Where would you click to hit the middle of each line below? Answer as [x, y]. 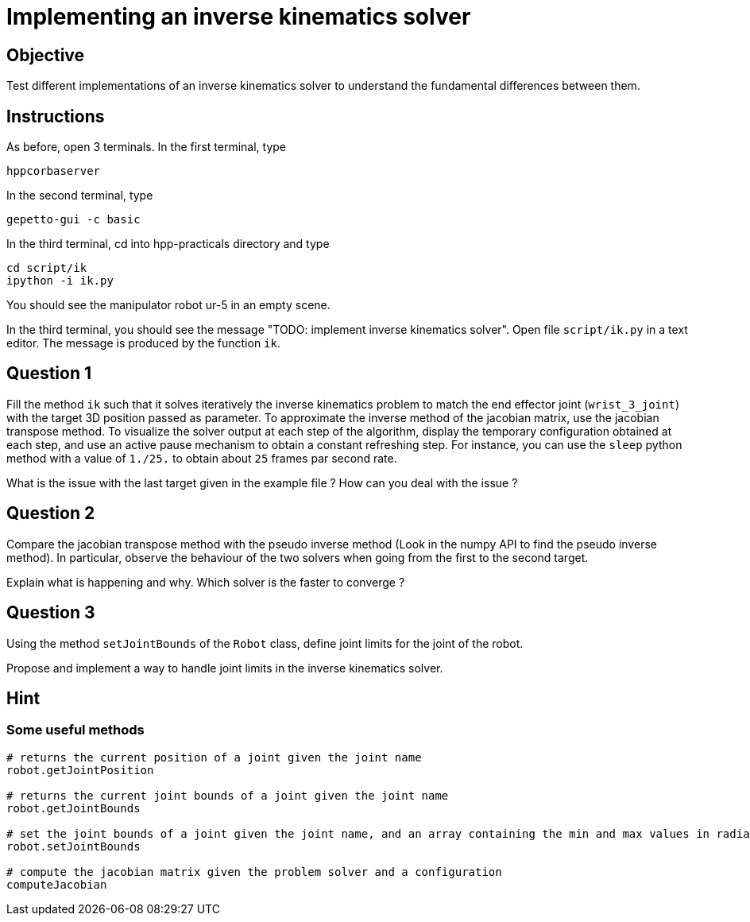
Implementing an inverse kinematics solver [239, 17]
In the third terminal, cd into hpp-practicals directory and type [168, 244]
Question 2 [51, 513]
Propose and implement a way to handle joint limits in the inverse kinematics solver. [225, 668]
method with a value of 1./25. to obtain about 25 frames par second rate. [202, 458]
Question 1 [49, 374]
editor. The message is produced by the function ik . [144, 343]
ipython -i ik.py [60, 281]
